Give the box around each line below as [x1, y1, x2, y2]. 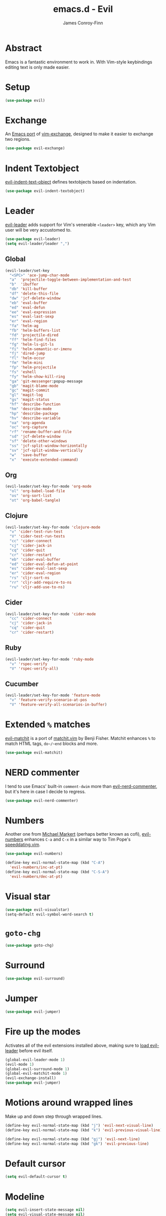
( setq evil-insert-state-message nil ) [5, 1208, 85, 1213]
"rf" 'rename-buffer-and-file [9, 429, 72, 434]
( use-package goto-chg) [5, 943, 54, 948]
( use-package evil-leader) [5, 237, 61, 242]
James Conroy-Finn [63, 20, 103, 26]
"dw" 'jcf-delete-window [9, 296, 61, 301]
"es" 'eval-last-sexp [9, 314, 54, 319]
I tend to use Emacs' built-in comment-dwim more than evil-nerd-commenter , [5, 783, 158, 789]
